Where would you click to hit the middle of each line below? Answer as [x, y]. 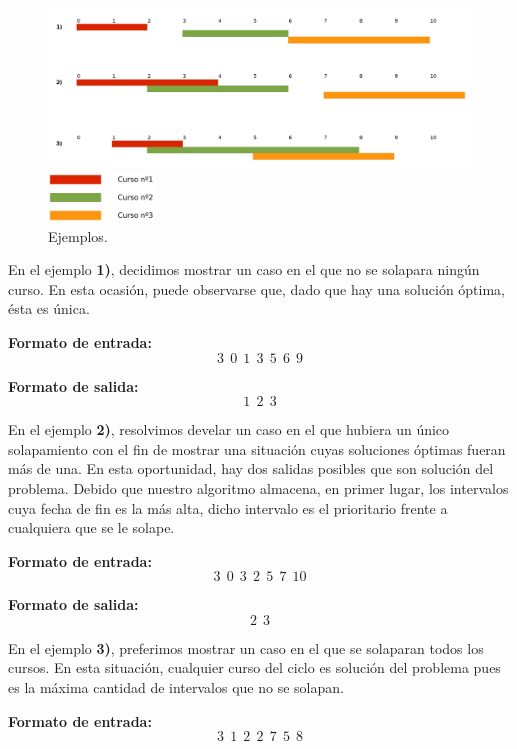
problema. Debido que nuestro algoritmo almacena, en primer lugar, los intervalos [258, 487]
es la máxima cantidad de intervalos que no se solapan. [176, 687]
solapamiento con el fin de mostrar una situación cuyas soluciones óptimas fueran [257, 448]
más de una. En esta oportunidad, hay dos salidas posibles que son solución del [251, 468]
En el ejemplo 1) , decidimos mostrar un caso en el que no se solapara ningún [244, 269]
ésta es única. [49, 308]
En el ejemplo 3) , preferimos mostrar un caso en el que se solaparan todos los [246, 647]
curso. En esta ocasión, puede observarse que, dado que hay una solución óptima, [256, 288]
